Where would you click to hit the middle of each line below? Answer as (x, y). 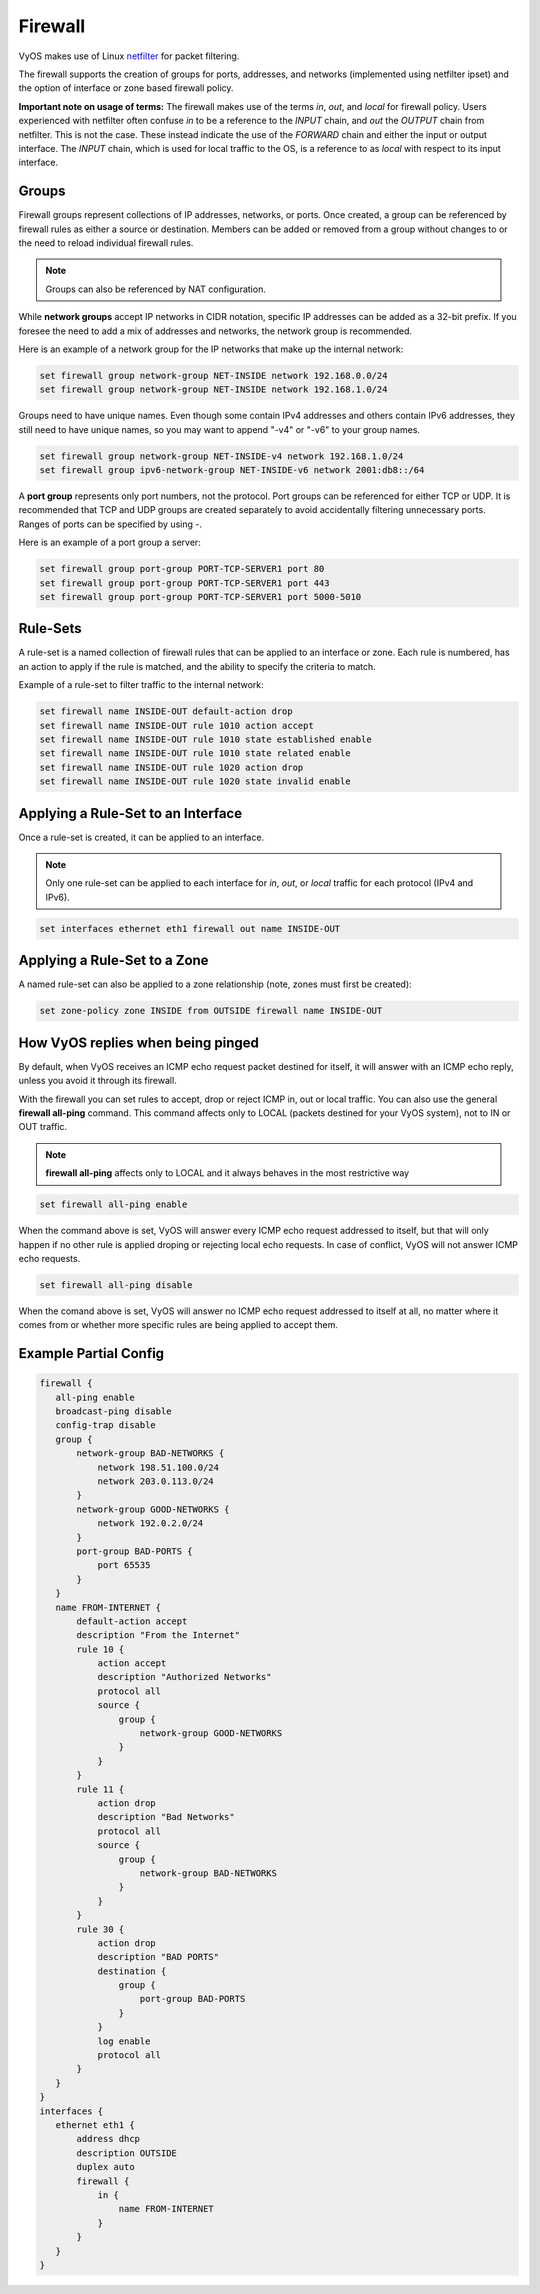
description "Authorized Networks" (184, 1677)
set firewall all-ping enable (113, 1204)
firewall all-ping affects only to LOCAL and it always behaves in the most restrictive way (227, 1173)
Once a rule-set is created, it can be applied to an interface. (141, 837)
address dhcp (108, 2139)
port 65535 (124, 1565)
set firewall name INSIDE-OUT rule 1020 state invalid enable (195, 781)
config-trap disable (106, 1425)
